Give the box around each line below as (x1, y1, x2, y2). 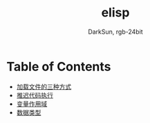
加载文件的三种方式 (16, 82, 72, 91)
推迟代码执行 (16, 91, 53, 99)
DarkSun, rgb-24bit (88, 27, 143, 36)
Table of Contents (6, 58, 111, 74)
